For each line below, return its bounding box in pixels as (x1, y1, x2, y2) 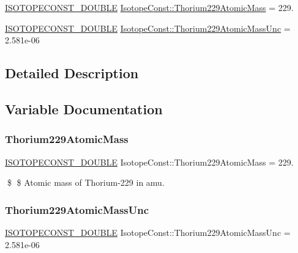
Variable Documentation (5, 99, 163, 118)
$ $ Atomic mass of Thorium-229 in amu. (7, 176, 165, 189)
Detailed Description (5, 64, 139, 82)
